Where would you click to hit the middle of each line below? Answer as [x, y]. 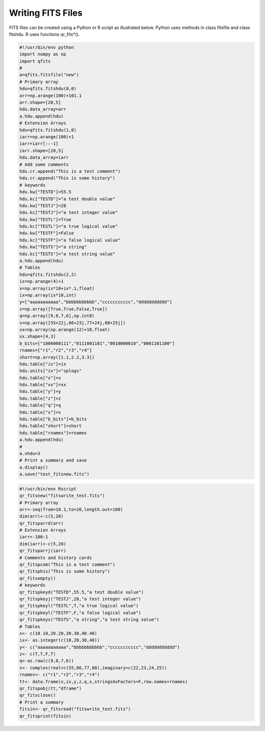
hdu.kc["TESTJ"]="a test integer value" [68, 213]
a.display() [34, 467]
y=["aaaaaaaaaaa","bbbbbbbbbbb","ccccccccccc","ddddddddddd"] [96, 302]
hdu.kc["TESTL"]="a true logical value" [68, 227]
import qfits [35, 61]
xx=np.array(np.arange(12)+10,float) [65, 329]
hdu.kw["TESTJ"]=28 [43, 206]
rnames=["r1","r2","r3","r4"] [56, 350]
